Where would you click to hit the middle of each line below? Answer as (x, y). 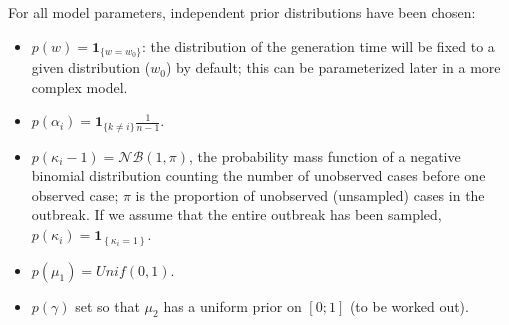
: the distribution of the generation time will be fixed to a (318, 45)
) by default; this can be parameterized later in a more (333, 67)
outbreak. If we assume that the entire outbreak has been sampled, (236, 214)
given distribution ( (91, 67)
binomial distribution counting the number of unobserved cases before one (258, 175)
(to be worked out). (409, 305)
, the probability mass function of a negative (325, 155)
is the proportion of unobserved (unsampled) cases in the (310, 194)
